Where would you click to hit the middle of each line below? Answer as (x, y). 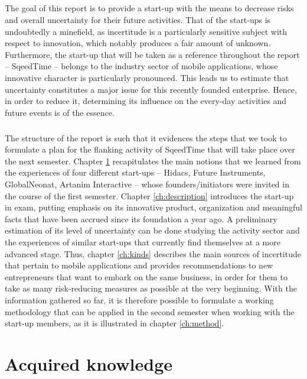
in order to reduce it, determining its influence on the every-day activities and (146, 101)
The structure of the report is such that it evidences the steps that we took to (146, 137)
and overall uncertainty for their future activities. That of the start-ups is (138, 19)
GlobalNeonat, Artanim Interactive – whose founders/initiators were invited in (147, 184)
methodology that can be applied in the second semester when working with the (150, 311)
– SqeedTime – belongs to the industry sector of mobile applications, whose (141, 66)
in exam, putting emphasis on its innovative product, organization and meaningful (153, 207)
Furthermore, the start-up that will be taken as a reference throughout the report (152, 54)
